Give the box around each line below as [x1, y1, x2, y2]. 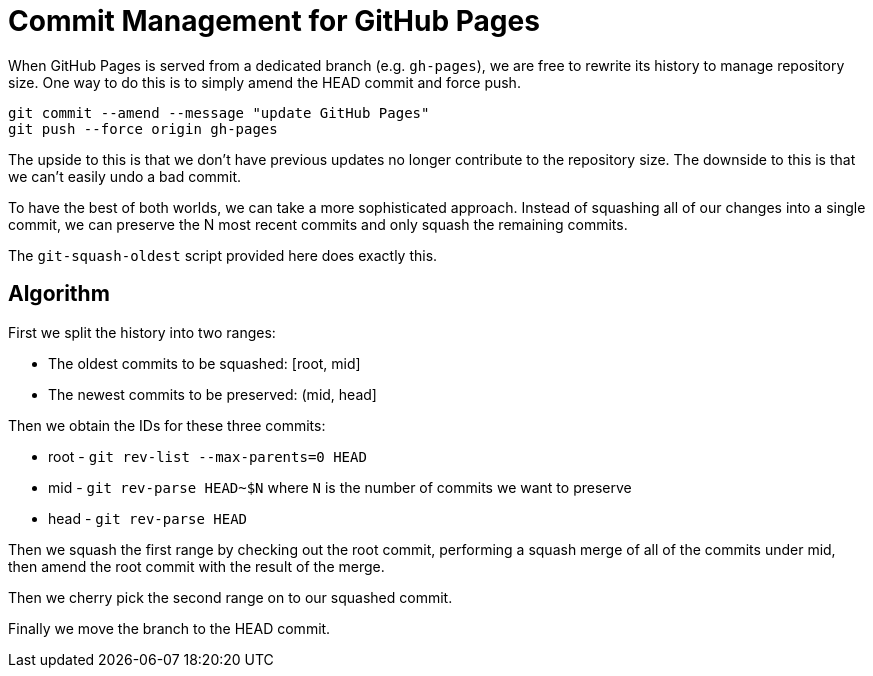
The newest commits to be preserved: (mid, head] [48, 385, 377, 403]
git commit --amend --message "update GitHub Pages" [8, 104, 430, 121]
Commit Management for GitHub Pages [8, 4, 540, 38]
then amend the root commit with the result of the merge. [8, 557, 385, 575]
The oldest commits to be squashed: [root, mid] [48, 354, 361, 372]
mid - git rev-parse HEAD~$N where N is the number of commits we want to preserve [48, 478, 632, 496]
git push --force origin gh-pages [8, 120, 278, 137]
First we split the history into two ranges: [8, 323, 276, 341]
